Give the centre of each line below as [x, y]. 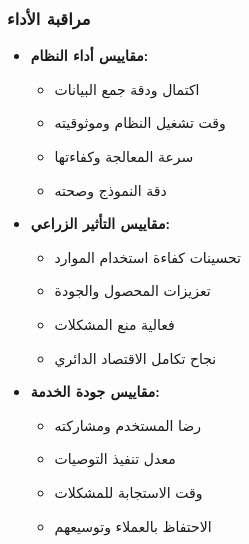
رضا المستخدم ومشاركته [128, 424]
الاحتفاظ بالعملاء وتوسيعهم [133, 525]
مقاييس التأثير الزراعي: [100, 223]
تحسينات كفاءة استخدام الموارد [147, 256]
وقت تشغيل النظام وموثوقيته [140, 122]
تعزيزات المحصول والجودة [132, 290]
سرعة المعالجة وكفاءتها [124, 156]
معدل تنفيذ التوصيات [115, 458]
